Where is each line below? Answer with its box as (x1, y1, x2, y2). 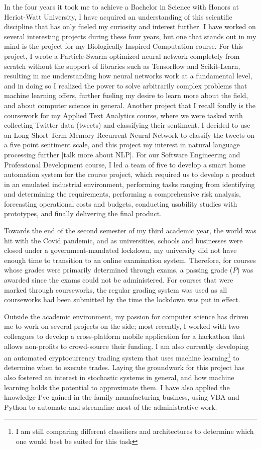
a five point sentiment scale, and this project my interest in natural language (4, 139, 240, 150)
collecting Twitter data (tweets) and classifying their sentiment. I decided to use (4, 120, 250, 130)
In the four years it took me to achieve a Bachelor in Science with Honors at (4, 2, 239, 12)
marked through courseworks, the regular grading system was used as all (4, 284, 227, 295)
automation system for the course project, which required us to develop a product (4, 169, 256, 179)
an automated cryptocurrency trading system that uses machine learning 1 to (4, 351, 239, 363)
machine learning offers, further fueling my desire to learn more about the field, (4, 90, 248, 101)
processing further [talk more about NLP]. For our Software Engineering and (4, 149, 240, 159)
